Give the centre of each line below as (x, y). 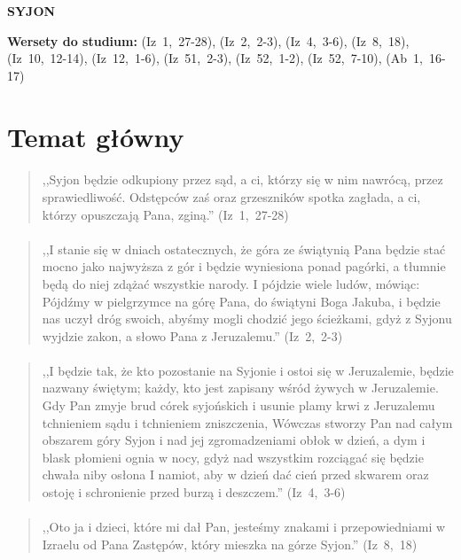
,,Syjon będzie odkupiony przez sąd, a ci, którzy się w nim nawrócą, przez (242, 179)
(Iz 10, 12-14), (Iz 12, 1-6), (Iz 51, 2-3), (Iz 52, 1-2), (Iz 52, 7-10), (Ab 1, (215, 58)
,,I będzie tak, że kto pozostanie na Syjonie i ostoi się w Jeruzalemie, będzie (248, 370)
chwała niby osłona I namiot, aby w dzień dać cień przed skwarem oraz (235, 474)
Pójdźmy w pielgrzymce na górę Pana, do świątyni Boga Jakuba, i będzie (241, 301)
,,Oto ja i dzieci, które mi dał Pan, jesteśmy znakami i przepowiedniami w (244, 527)
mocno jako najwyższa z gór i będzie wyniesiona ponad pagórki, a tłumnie (244, 266)
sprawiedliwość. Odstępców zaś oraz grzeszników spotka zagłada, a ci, (231, 196)
